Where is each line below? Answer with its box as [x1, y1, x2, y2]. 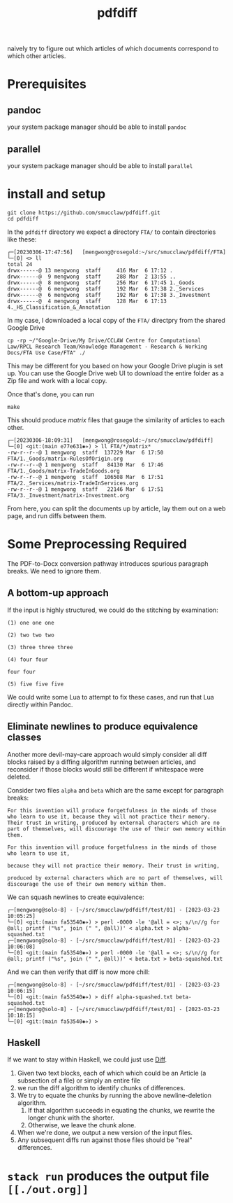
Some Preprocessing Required [7, 536, 187, 552]
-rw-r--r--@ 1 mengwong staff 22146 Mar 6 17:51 [7, 485, 164, 493]
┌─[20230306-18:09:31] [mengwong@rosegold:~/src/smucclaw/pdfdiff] [7, 436, 214, 444]
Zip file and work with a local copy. [7, 376, 107, 384]
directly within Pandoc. [7, 700, 73, 709]
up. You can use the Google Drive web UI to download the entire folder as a [7, 369, 225, 377]
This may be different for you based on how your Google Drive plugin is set [7, 361, 223, 370]
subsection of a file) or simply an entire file [17, 1076, 141, 1085]
